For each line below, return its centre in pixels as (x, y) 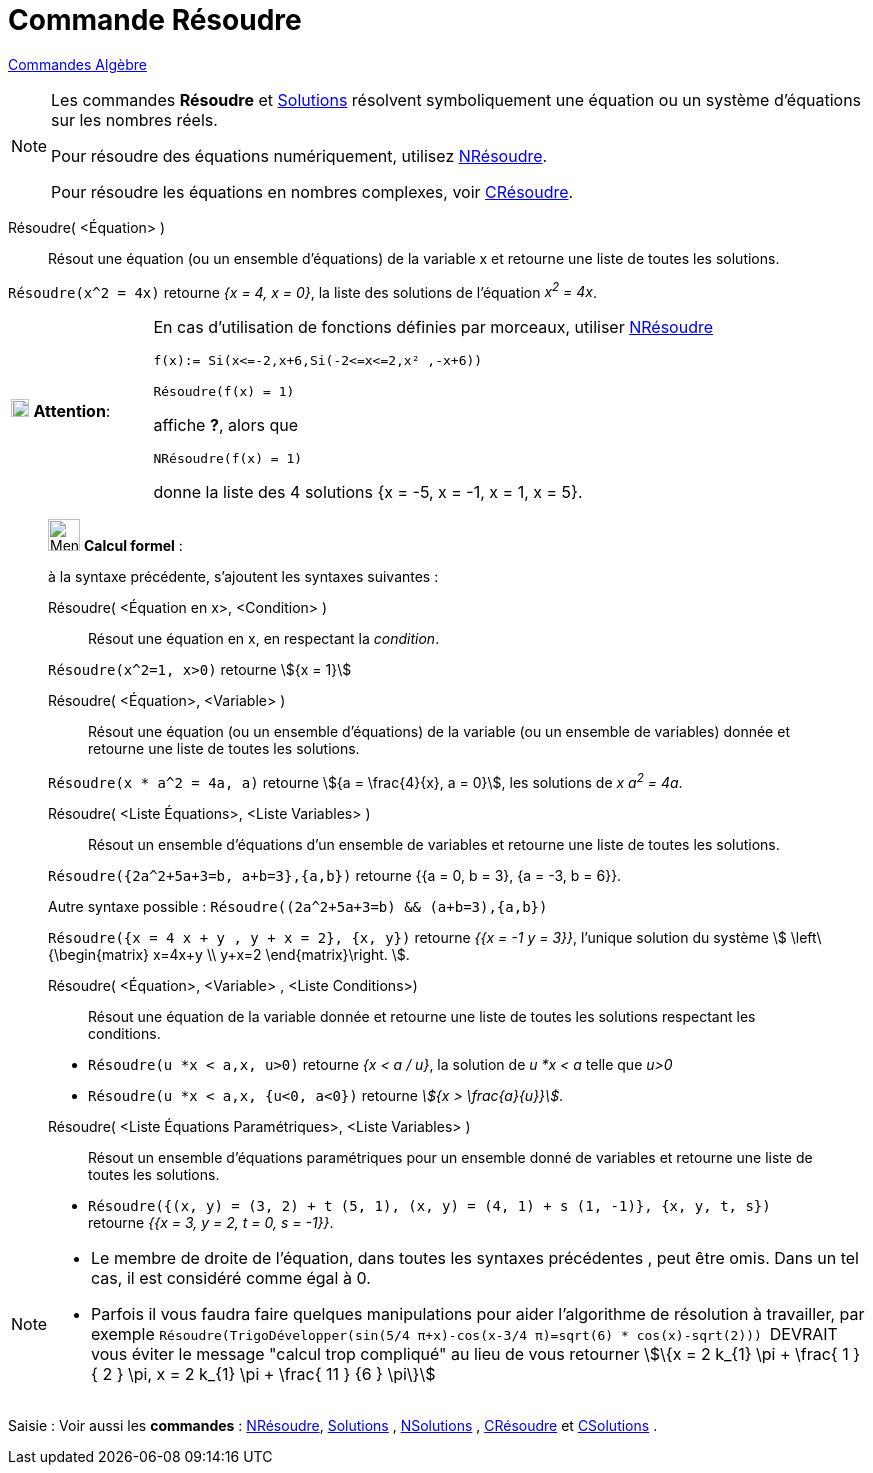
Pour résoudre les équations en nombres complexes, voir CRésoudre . (312, 191)
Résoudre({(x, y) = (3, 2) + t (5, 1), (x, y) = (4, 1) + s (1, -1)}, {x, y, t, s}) (429, 1206)
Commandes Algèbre (77, 64)
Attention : (72, 410)
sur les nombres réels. (134, 119)
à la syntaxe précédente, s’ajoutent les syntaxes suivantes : (243, 577)
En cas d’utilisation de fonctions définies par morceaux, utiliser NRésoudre (433, 327)
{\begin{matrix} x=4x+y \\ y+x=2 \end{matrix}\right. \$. (229, 955)
